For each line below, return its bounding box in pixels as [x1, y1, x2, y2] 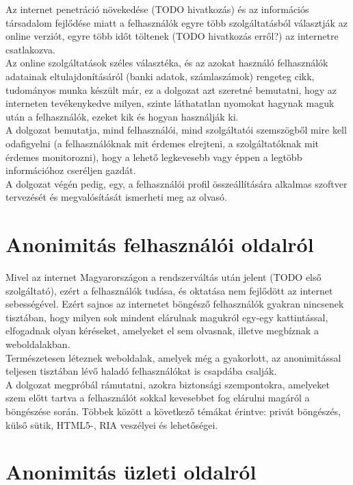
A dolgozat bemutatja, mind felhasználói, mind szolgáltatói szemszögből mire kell [5, 123, 347, 137]
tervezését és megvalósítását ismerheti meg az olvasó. [5, 190, 227, 204]
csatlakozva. [5, 42, 55, 56]
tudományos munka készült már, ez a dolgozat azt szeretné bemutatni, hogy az [5, 82, 337, 97]
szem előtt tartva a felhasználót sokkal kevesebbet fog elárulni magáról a [5, 390, 310, 405]
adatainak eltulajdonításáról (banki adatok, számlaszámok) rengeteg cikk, [5, 69, 315, 83]
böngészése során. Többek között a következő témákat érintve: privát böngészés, [5, 403, 341, 418]
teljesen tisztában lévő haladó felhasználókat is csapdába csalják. [5, 364, 277, 378]
